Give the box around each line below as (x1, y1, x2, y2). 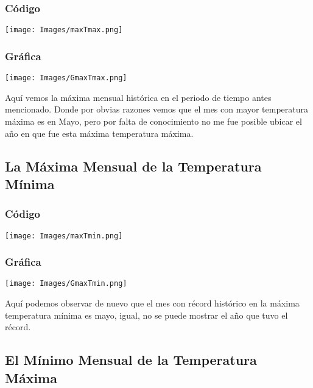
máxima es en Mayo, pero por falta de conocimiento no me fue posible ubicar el (5, 114, 302, 127)
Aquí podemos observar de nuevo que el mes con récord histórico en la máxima (5, 297, 300, 310)
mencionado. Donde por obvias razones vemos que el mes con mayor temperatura (5, 103, 309, 116)
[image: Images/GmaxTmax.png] (5, 74, 127, 83)
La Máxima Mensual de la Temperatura (5, 156, 262, 175)
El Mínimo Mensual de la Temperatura (5, 350, 257, 369)
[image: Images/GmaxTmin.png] (5, 279, 127, 288)
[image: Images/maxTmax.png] (5, 26, 123, 35)
